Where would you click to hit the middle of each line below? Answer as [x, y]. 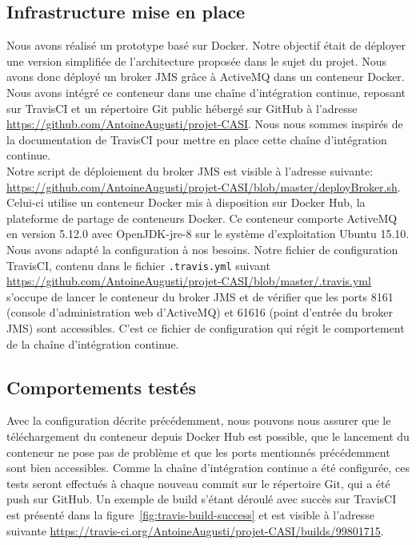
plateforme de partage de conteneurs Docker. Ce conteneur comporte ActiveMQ [202, 218]
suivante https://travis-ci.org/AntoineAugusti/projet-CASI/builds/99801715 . [195, 530]
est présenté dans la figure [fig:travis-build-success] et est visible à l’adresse [190, 514]
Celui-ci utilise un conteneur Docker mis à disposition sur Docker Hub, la [186, 202]
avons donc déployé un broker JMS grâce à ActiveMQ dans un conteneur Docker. [206, 77]
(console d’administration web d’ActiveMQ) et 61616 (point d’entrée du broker [200, 312]
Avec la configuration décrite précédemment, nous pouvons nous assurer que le [199, 420]
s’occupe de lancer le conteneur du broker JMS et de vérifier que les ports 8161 [200, 296]
